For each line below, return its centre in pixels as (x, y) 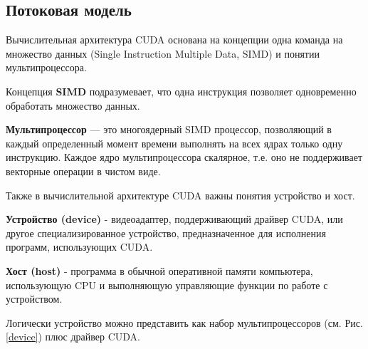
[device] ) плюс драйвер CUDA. (73, 337)
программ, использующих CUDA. (79, 247)
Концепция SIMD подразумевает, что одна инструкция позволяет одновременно (181, 91)
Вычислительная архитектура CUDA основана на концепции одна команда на (174, 40)
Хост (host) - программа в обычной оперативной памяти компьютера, (159, 270)
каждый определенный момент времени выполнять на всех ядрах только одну (174, 143)
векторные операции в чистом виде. (83, 171)
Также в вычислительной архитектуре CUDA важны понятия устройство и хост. (180, 195)
